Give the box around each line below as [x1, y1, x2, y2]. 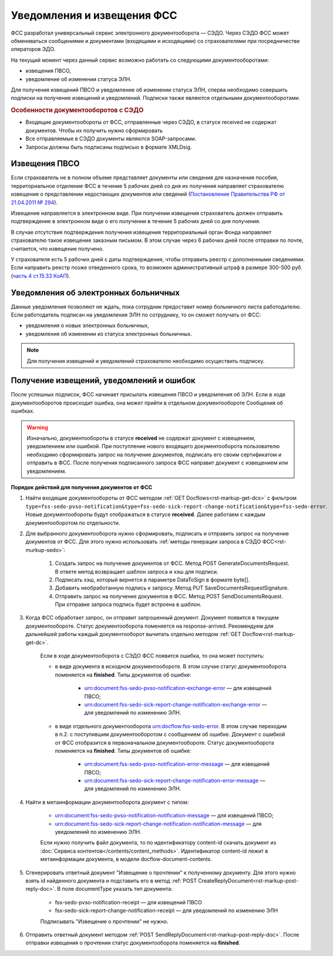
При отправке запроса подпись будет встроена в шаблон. [55, 601, 202, 608]
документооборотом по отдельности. [25, 519, 120, 526]
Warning [26, 423, 48, 431]
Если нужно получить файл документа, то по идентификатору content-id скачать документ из [40, 839, 276, 846]
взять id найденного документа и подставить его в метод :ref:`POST [25, 877, 197, 884]
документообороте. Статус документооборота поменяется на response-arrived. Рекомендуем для [25, 622, 274, 630]
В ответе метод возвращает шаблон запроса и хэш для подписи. [55, 568, 218, 575]
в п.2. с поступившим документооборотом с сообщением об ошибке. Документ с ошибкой [55, 731, 285, 738]
